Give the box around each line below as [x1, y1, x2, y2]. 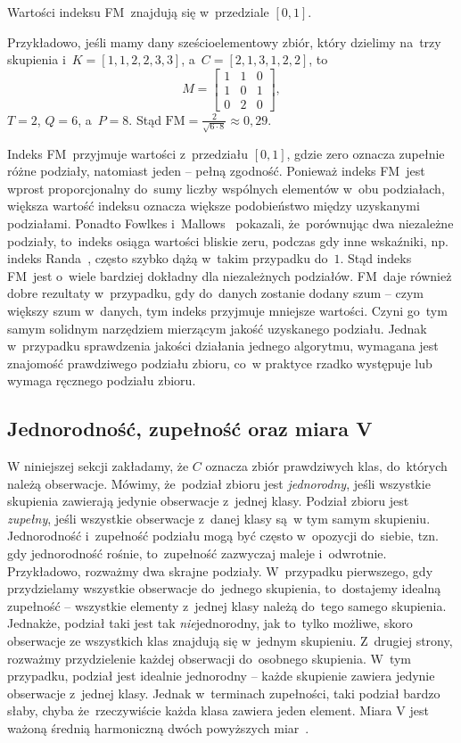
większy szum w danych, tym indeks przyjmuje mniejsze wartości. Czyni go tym [7, 301, 448, 319]
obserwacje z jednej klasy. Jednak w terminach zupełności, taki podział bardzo [7, 683, 440, 702]
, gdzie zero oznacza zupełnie [286, 144, 445, 162]
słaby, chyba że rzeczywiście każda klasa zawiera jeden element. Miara [7, 701, 392, 720]
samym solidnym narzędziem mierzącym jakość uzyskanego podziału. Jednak [7, 318, 427, 337]
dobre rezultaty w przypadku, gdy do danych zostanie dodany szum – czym [7, 284, 424, 302]
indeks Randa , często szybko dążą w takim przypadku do [7, 249, 328, 268]
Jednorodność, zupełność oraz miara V [7, 415, 373, 442]
